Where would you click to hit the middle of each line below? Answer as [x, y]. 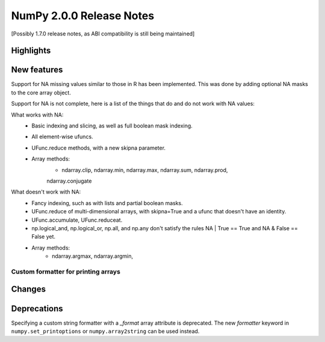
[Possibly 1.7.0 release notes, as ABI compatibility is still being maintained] [103, 34]
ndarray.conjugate [69, 181]
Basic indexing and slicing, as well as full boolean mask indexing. [112, 126]
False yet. [44, 237]
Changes [29, 289]
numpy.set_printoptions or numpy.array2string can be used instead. [105, 331]
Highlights [31, 51]
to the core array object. [41, 93]
